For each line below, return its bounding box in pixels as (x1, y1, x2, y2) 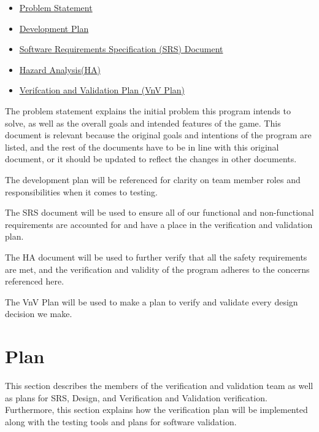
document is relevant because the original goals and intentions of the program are (5, 128, 312, 141)
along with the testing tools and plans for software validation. (5, 415, 237, 428)
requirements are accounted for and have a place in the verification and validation (5, 218, 313, 230)
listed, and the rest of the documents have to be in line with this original (5, 140, 279, 153)
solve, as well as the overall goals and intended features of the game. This (5, 116, 281, 129)
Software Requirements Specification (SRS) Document (19, 42, 223, 55)
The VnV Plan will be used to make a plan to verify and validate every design (5, 295, 298, 308)
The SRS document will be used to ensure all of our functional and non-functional (5, 206, 314, 219)
